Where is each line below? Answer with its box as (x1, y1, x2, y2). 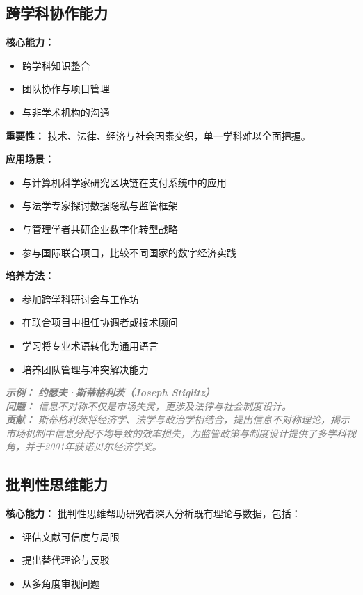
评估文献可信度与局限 (22, 529, 120, 544)
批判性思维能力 (6, 473, 108, 495)
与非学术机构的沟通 (22, 104, 110, 119)
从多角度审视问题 (22, 576, 100, 591)
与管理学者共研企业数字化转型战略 (22, 221, 178, 236)
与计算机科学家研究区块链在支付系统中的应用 (22, 174, 227, 189)
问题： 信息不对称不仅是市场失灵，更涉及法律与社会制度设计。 (6, 398, 292, 413)
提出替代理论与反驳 (22, 553, 110, 567)
